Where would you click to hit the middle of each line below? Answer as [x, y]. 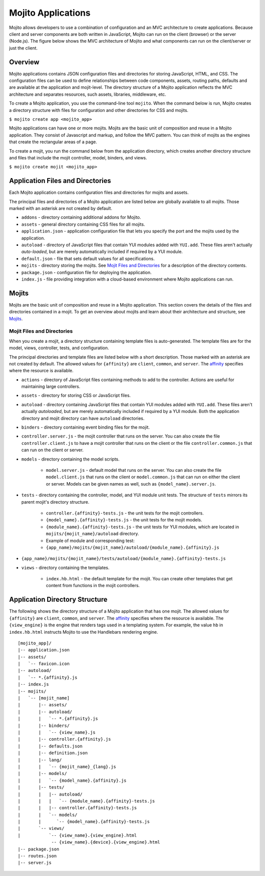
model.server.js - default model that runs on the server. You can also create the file [134, 470]
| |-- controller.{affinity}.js [65, 739]
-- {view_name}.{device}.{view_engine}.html [106, 842]
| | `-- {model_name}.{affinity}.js [72, 780]
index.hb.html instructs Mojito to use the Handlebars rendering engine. [84, 632]
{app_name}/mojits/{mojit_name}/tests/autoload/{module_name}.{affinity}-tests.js [123, 559]
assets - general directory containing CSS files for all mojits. [83, 224]
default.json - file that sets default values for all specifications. [88, 258]
